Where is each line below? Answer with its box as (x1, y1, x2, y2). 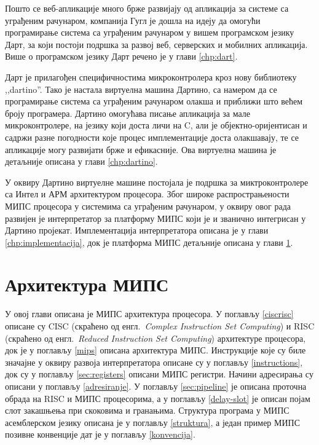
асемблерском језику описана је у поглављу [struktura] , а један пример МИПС (5, 415, 301, 428)
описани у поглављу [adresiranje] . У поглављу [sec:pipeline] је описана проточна (5, 379, 307, 392)
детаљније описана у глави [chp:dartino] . (5, 155, 158, 168)
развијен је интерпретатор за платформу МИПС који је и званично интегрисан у (5, 211, 306, 224)
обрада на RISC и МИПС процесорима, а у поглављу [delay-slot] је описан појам (5, 392, 310, 404)
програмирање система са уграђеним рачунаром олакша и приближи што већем (5, 95, 303, 108)
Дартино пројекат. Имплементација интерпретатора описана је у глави (5, 224, 269, 237)
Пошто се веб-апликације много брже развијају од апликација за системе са (5, 2, 289, 14)
